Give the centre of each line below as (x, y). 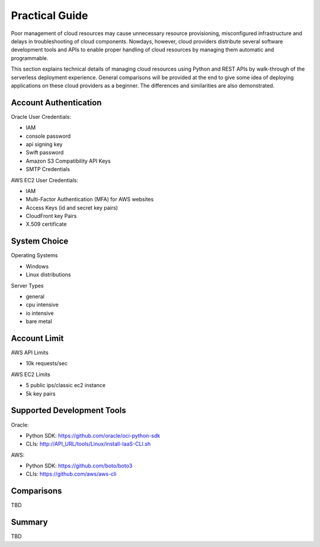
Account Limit (37, 338)
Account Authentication (56, 102)
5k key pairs (41, 393)
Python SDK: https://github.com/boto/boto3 (79, 466)
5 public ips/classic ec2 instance (66, 385)
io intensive (40, 313)
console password (48, 136)
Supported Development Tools (69, 411)
